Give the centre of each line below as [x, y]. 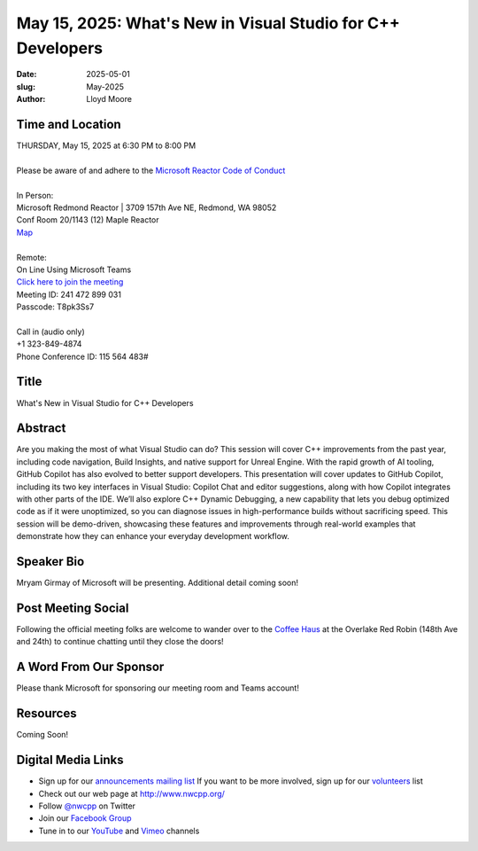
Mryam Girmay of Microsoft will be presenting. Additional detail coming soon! [157, 583]
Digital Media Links [70, 760]
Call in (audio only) [51, 332]
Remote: [32, 257]
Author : [31, 99]
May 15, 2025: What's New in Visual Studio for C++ [208, 23]
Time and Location [69, 124]
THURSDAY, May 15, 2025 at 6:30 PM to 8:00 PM [106, 145]
